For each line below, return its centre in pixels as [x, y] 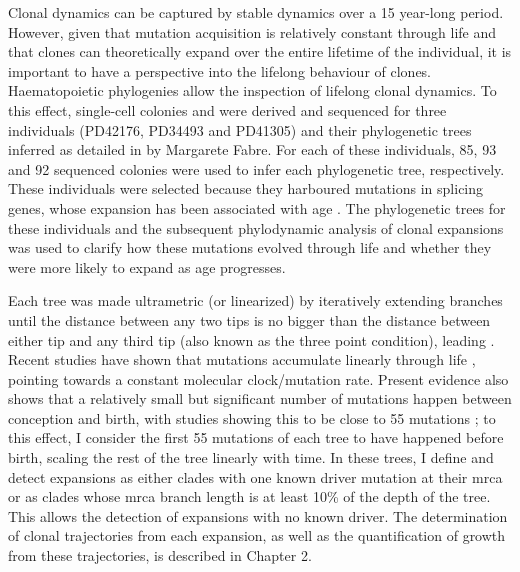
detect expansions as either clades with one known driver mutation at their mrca [255, 476]
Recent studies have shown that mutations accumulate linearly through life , [242, 359]
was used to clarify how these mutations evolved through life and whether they [250, 247]
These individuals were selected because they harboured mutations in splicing [246, 188]
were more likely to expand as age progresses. [147, 266]
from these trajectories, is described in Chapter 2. [160, 555]
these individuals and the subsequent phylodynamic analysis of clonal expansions [256, 227]
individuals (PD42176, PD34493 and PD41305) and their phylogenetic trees [240, 129]
